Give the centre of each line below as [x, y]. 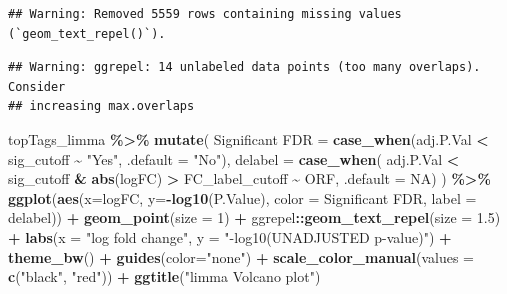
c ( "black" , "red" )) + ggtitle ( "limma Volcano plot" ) [164, 276]
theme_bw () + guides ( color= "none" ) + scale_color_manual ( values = [241, 256]
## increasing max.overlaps [101, 106]
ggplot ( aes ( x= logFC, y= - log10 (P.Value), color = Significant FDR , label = [242, 197]
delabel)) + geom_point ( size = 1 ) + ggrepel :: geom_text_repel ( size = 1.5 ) [254, 217]
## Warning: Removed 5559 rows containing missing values [205, 14]
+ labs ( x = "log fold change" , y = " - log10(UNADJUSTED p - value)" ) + [230, 236]
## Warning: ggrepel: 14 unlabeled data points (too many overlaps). [244, 67]
